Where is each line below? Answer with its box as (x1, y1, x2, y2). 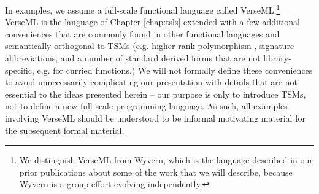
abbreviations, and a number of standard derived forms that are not (5, 52, 261, 64)
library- (263, 52, 291, 64)
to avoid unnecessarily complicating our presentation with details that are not (5, 76, 298, 88)
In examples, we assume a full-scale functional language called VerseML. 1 (5, 2, 280, 16)
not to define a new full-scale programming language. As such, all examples (5, 99, 288, 112)
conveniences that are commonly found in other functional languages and (5, 27, 280, 40)
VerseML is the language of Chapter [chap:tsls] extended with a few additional (5, 15, 300, 28)
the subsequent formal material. (5, 123, 125, 136)
